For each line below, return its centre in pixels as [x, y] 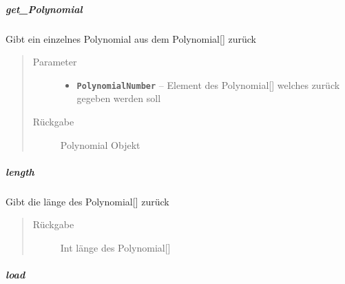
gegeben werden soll [119, 98]
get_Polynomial [44, 9]
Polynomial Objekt [100, 144]
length [20, 171]
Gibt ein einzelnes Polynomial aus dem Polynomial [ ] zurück [131, 38]
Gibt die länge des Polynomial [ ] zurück [87, 201]
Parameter [55, 62]
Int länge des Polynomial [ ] [115, 247]
